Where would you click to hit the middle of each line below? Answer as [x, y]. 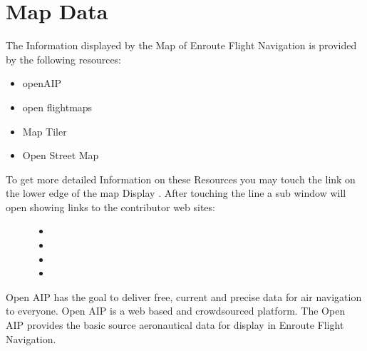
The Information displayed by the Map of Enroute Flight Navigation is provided [181, 45]
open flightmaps [57, 107]
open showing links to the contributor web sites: [110, 207]
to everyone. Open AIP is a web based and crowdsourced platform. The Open [176, 311]
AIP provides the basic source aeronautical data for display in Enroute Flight [175, 325]
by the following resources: [64, 59]
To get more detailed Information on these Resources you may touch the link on [181, 179]
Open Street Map [61, 155]
